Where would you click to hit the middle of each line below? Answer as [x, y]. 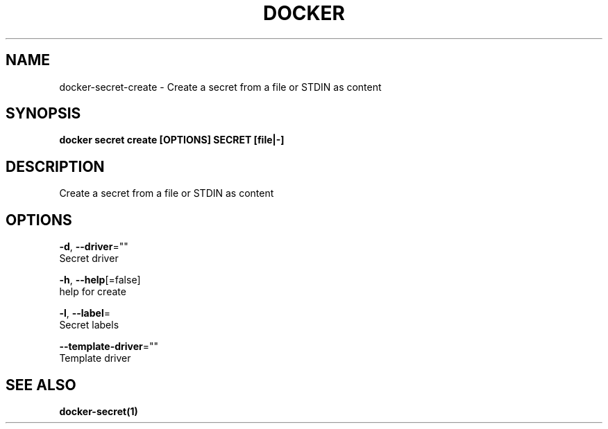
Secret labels [89, 325]
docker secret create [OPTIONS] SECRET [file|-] [172, 140]
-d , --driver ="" [94, 247]
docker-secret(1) [99, 411]
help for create [93, 292]
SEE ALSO [41, 385]
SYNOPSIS [43, 114]
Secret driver [89, 259]
